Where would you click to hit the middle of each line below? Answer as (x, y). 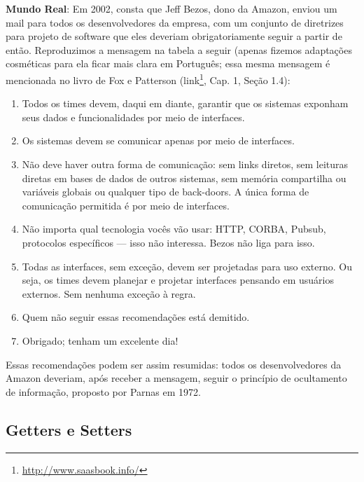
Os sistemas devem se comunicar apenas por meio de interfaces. (158, 140)
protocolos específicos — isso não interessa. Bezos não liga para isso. (168, 242)
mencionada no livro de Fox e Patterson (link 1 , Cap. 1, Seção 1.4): (148, 78)
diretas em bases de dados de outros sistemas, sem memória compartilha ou (184, 178)
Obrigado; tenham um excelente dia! (100, 340)
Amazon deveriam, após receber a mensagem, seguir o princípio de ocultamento (176, 378)
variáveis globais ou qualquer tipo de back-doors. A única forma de (166, 192)
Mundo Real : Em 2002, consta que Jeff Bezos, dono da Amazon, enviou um (171, 8)
